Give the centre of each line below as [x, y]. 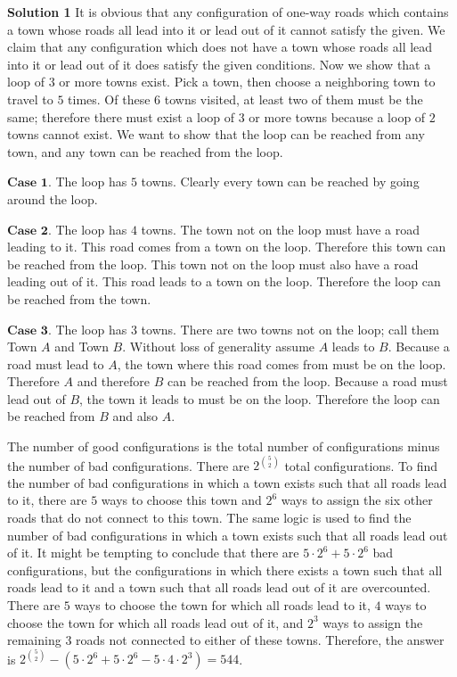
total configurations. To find [361, 465]
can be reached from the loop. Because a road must [307, 381]
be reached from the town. [79, 298]
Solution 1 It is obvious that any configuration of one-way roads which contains [228, 12]
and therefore [113, 381]
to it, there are [47, 500]
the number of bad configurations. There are [128, 465]
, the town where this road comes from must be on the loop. [282, 363]
